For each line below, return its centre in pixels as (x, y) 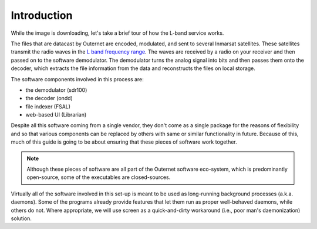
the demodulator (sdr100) (56, 90)
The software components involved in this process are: (77, 79)
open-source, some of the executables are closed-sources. (99, 177)
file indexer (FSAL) (48, 107)
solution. (21, 218)
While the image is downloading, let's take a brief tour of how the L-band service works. (117, 33)
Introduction (42, 15)
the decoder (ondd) (49, 98)
